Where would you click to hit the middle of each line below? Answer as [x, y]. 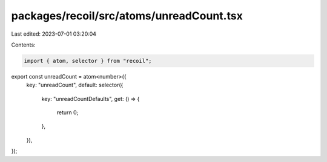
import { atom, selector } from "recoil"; [88, 61]
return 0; [68, 112]
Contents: [23, 45]
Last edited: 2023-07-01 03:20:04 [54, 34]
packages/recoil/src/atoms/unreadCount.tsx [127, 16]
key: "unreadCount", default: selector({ [75, 85]
